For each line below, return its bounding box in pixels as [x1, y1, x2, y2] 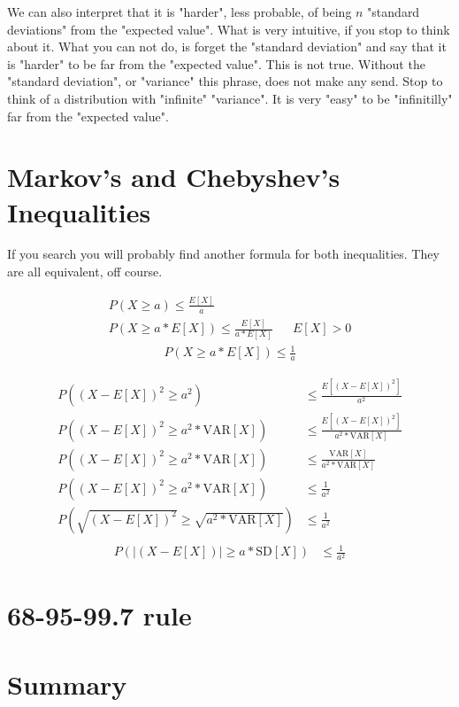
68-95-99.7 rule [7, 596, 192, 633]
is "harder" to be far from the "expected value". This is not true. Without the [7, 54, 425, 73]
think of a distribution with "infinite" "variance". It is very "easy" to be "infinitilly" [7, 89, 453, 107]
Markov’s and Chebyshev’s [7, 159, 340, 195]
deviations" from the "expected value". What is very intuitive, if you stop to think [7, 19, 450, 38]
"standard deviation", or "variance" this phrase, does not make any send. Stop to [7, 72, 443, 90]
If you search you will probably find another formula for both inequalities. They [7, 245, 440, 263]
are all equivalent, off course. [7, 262, 163, 281]
